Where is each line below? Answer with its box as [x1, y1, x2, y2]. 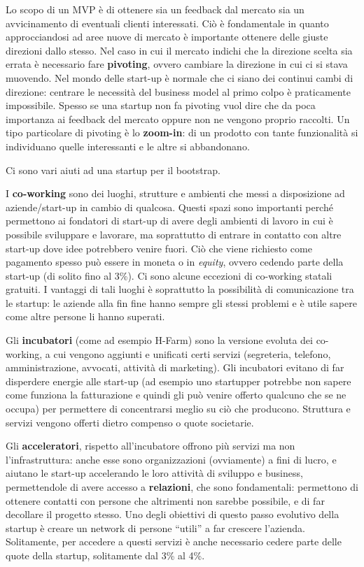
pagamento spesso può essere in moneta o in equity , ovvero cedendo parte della [6, 254, 344, 269]
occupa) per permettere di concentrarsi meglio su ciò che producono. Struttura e [6, 401, 351, 416]
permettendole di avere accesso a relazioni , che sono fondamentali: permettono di [6, 480, 358, 494]
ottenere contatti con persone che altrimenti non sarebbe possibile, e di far [6, 493, 325, 508]
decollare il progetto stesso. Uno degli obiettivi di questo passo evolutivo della [6, 507, 339, 522]
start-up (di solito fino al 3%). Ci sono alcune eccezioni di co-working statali [6, 268, 332, 282]
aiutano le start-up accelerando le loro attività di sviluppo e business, [6, 466, 303, 480]
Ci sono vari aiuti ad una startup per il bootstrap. [6, 162, 220, 177]
